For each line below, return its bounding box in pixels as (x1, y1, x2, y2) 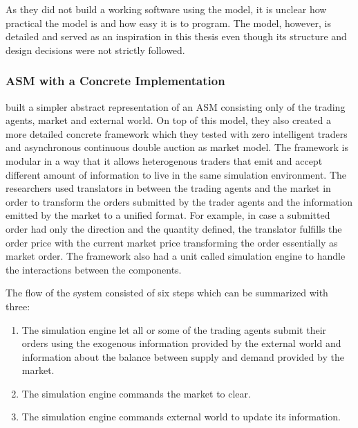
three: (6, 298, 30, 313)
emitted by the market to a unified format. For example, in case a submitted (6, 208, 330, 222)
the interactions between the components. (6, 262, 182, 276)
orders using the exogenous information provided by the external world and (21, 336, 341, 350)
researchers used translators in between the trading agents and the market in (6, 181, 331, 195)
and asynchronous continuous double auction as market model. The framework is (6, 140, 348, 154)
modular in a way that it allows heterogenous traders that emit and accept (6, 153, 323, 168)
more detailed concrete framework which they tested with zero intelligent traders (6, 126, 348, 141)
